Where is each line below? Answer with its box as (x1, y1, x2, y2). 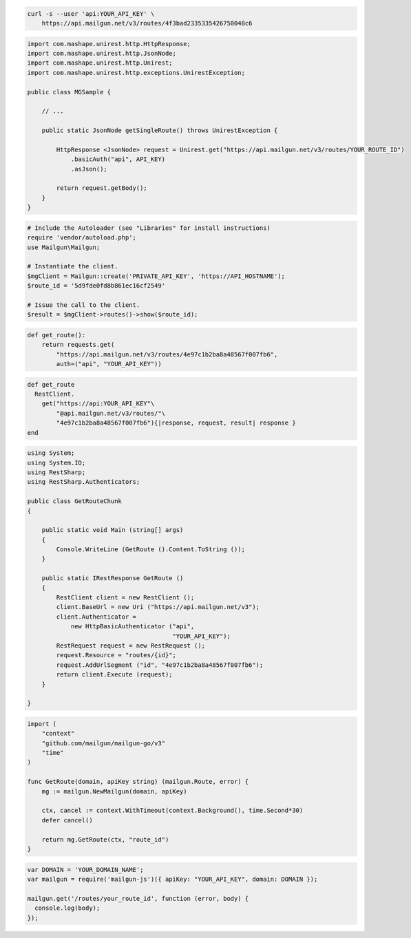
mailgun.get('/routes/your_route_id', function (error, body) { (27, 895, 249, 902)
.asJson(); (70, 165, 108, 173)
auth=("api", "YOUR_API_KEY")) (56, 360, 162, 368)
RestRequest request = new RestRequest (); (56, 641, 206, 650)
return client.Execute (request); (56, 671, 173, 679)
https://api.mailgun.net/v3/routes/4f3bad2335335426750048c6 (41, 19, 253, 27)
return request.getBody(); (56, 184, 147, 192)
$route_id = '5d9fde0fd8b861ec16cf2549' (27, 282, 165, 290)
